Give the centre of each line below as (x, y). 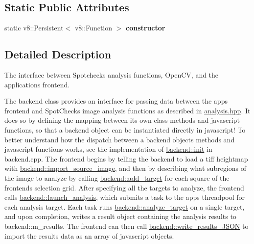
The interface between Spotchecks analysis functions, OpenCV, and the (112, 75)
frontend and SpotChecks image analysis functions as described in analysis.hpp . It (127, 110)
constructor (146, 28)
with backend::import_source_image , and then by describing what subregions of (126, 168)
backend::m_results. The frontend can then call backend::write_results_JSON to (127, 226)
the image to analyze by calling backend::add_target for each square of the (117, 177)
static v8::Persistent (34, 28)
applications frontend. (37, 84)
